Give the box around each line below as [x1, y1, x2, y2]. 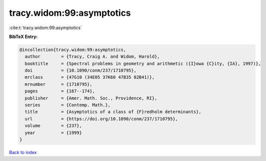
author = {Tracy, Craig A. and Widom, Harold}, [25, 54, 160, 59]
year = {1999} [25, 130, 82, 135]
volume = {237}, [25, 123, 82, 128]
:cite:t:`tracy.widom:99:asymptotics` [9, 25, 82, 31]
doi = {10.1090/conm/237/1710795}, [25, 68, 136, 74]
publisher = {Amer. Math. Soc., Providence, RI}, [25, 95, 158, 101]
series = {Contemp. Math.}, [25, 102, 111, 108]
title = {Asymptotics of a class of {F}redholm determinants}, [25, 109, 201, 115]
